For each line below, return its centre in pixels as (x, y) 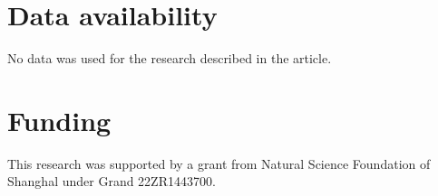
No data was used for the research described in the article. (170, 58)
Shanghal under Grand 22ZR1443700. (112, 181)
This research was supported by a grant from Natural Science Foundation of (219, 163)
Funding (59, 120)
